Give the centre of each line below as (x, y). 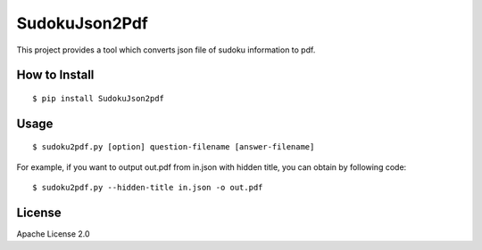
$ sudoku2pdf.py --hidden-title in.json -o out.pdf (148, 188)
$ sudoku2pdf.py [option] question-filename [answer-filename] (174, 147)
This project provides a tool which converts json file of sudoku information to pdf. (166, 50)
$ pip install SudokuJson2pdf (99, 98)
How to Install (55, 75)
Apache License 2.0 (53, 234)
